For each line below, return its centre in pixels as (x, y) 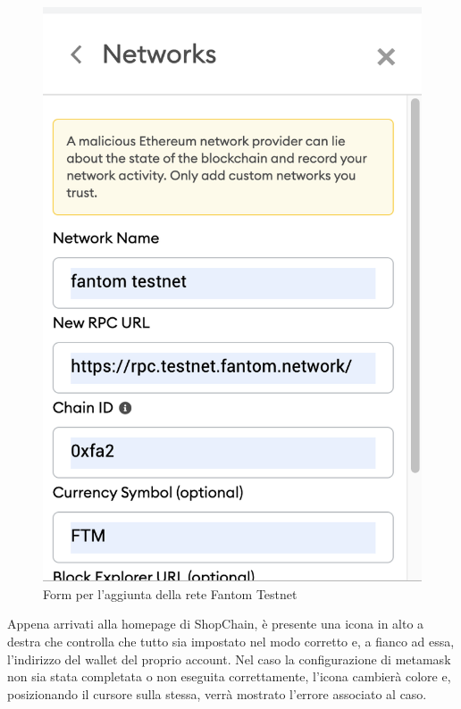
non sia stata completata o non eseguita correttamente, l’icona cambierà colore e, (229, 676)
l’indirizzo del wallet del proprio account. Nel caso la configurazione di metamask (229, 659)
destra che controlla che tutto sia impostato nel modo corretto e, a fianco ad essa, (231, 641)
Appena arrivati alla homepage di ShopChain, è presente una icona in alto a (216, 624)
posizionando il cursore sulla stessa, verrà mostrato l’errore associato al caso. (217, 693)
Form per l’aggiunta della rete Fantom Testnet (170, 593)
